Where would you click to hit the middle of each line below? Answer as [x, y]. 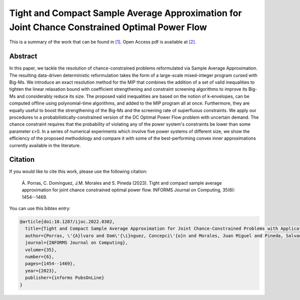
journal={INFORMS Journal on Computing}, [77, 243]
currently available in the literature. [45, 145]
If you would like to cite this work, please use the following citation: [78, 172]
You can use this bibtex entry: [40, 208]
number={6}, [40, 256]
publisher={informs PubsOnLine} [65, 278]
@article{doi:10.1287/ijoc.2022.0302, [67, 222]
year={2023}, [41, 271]
